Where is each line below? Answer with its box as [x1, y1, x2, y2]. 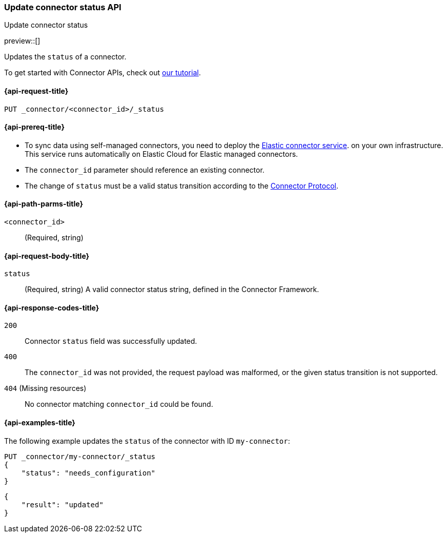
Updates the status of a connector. [4, 52, 127, 61]
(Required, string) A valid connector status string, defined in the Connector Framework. [25, 285, 319, 294]
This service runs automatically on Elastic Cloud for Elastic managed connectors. [25, 149, 298, 158]
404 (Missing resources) [4, 384, 87, 393]
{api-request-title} [4, 86, 69, 95]
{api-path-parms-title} [4, 199, 84, 209]
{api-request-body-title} [4, 251, 90, 260]
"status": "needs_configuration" [21, 468, 156, 477]
